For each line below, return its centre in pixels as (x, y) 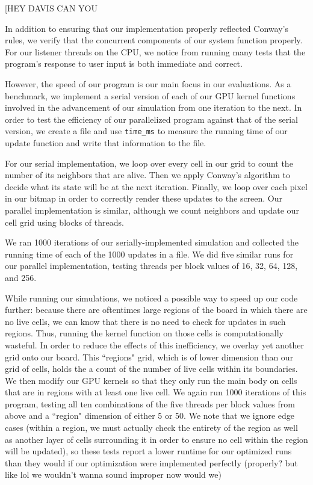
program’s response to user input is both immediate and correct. (124, 63)
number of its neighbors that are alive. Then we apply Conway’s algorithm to (148, 175)
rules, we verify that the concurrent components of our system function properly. (154, 40)
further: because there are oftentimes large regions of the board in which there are (156, 310)
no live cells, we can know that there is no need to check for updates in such (145, 321)
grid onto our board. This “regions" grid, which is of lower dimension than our (149, 357)
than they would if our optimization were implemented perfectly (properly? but (151, 462)
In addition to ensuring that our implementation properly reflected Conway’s (147, 28)
